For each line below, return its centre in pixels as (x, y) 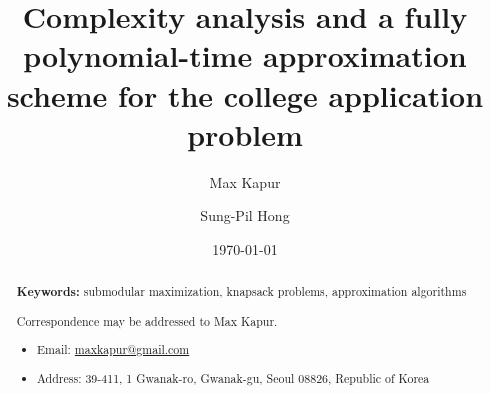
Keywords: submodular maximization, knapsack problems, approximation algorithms (241, 292)
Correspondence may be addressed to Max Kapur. (147, 320)
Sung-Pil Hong (245, 215)
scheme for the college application (245, 94)
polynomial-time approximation (245, 55)
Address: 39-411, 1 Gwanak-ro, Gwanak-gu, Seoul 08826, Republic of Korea (233, 377)
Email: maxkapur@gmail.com (113, 349)
